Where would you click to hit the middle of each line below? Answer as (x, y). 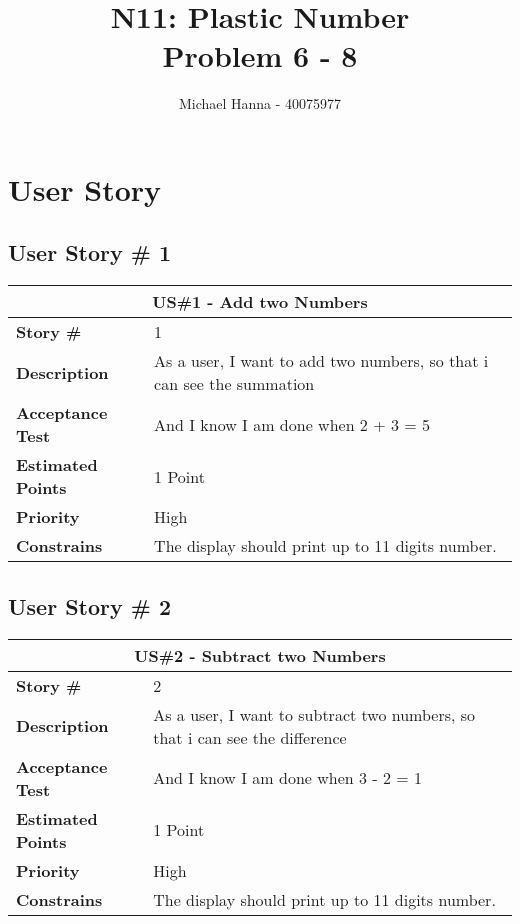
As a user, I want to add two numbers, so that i (321, 361)
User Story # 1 (90, 252)
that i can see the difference (250, 737)
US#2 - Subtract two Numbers (260, 655)
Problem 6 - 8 (260, 55)
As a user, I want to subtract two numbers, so (314, 714)
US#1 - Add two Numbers (260, 302)
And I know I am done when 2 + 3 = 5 (292, 424)
